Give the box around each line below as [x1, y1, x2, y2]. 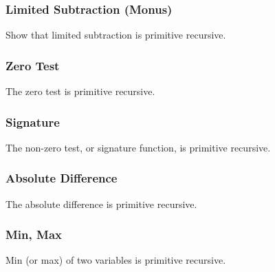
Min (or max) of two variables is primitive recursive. [5, 253, 226, 267]
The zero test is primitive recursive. [5, 84, 155, 98]
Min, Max [5, 226, 62, 243]
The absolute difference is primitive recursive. [5, 196, 197, 211]
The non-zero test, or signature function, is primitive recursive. [5, 140, 271, 154]
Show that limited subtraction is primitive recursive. [5, 28, 226, 42]
